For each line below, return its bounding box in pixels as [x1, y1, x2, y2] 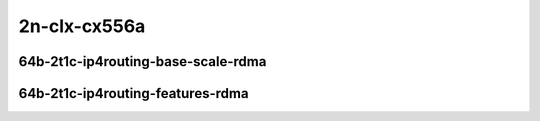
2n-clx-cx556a [18, 15, 146, 37]
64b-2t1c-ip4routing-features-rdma [18, 85, 249, 102]
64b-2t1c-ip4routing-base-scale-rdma [18, 53, 267, 70]
